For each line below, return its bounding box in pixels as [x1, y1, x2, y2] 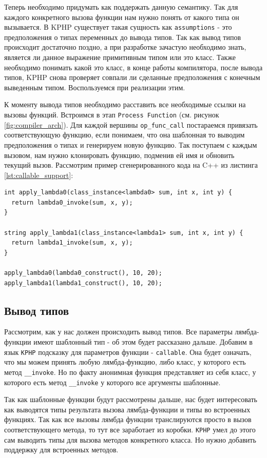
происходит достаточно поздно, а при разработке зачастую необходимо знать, [4, 42, 246, 52]
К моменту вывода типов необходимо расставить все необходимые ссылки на [4, 99, 246, 110]
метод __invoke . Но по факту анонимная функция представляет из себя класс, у [4, 366, 256, 377]
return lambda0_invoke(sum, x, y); [11, 198, 133, 206]
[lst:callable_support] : [4, 169, 73, 180]
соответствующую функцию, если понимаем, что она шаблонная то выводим [4, 129, 245, 140]
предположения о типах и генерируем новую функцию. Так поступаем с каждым [4, 139, 257, 150]
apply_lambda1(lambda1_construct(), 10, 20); [4, 279, 162, 287]
